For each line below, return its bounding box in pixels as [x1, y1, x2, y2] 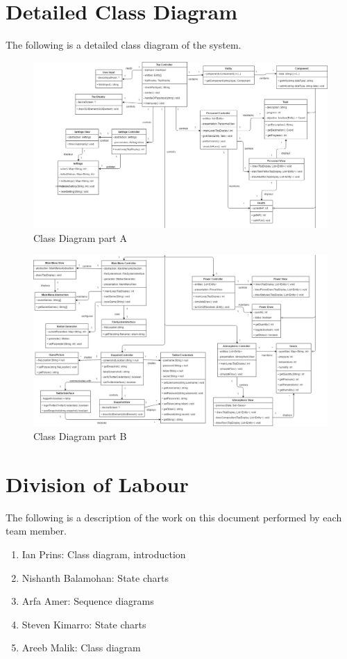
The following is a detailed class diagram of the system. [6, 38, 242, 52]
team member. [6, 523, 67, 538]
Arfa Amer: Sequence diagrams [22, 594, 154, 608]
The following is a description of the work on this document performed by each [6, 510, 342, 524]
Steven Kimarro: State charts [22, 617, 146, 631]
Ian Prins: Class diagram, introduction [22, 546, 186, 561]
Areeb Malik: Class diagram [22, 640, 141, 655]
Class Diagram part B [33, 429, 127, 444]
